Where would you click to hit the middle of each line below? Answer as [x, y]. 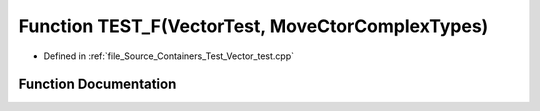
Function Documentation [97, 84]
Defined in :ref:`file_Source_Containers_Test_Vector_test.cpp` [169, 56]
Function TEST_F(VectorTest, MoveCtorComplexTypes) [253, 26]
